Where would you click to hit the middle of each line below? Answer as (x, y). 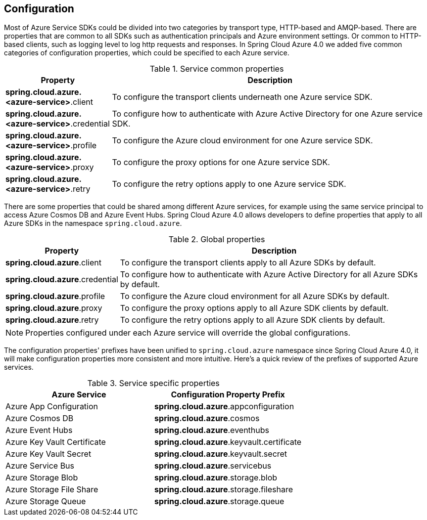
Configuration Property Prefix (228, 395)
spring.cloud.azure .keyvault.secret (221, 454)
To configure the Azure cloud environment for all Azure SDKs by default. (255, 296)
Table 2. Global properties (217, 239)
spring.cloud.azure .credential (62, 280)
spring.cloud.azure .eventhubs (212, 430)
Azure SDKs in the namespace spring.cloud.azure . (93, 223)
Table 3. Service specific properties (153, 383)
